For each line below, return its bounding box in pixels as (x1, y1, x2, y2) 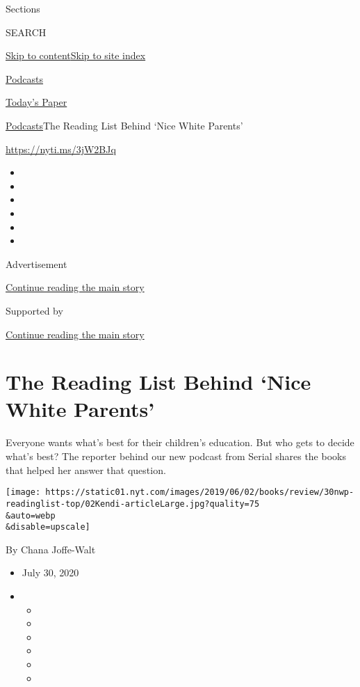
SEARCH (6, 24, 47, 39)
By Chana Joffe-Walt (6, 542, 96, 556)
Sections (6, 1, 40, 15)
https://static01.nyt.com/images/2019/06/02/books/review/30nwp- (45, 487, 354, 498)
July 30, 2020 (22, 565, 79, 580)
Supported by (6, 303, 63, 317)
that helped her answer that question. (6, 462, 166, 477)
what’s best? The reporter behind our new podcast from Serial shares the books (6, 449, 346, 463)
